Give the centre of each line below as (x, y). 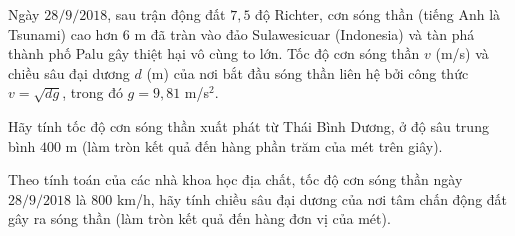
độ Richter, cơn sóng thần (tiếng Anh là (378, 14)
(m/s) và (462, 53)
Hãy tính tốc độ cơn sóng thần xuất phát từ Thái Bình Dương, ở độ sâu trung (248, 125)
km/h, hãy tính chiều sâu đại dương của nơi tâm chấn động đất (312, 198)
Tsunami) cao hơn (63, 33)
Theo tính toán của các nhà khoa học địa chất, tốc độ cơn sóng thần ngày (235, 179)
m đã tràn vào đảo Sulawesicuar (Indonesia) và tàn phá (304, 33)
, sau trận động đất (166, 14)
